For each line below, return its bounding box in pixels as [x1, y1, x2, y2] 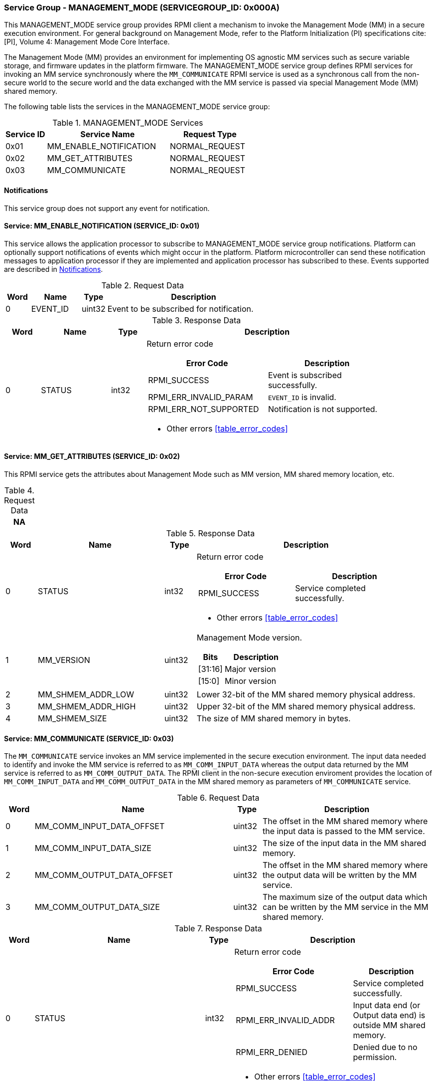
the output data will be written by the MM [262, 870, 417, 880]
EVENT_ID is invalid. [268, 392, 336, 402]
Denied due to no [353, 1042, 418, 1053]
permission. [353, 1052, 397, 1063]
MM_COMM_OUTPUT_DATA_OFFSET [34, 870, 173, 880]
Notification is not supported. [268, 404, 378, 414]
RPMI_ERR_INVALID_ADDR [236, 1015, 335, 1026]
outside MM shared [353, 1020, 426, 1031]
